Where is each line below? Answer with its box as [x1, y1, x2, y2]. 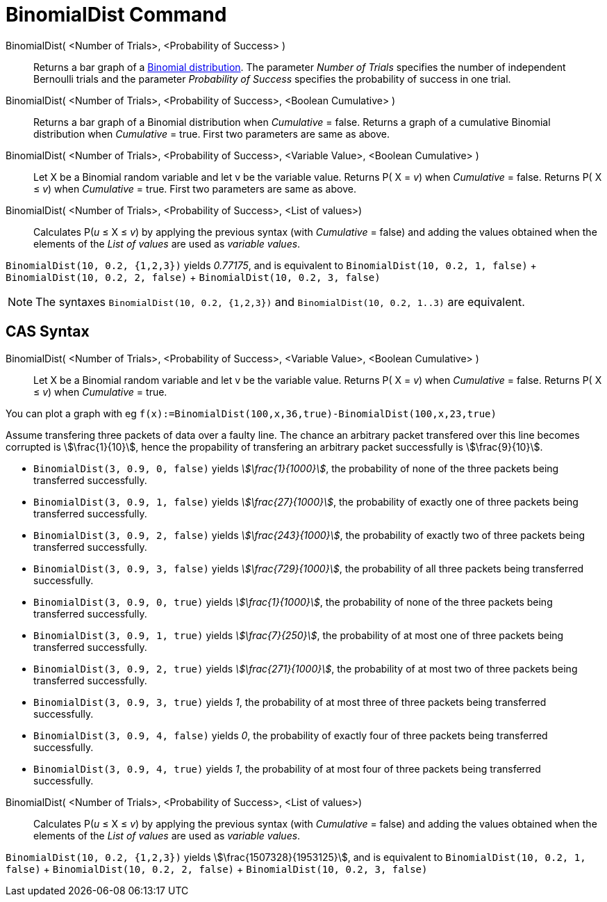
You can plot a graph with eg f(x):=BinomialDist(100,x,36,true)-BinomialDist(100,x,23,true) [6, 407, 497, 419]
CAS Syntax [6, 323, 90, 341]
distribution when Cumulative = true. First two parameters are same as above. [33, 127, 390, 140]
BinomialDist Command [6, 3, 227, 26]
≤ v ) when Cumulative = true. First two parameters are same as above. [33, 182, 356, 195]
